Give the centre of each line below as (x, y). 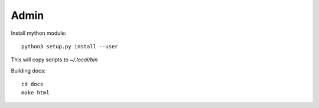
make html (35, 92)
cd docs (32, 84)
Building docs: (28, 70)
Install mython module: (39, 33)
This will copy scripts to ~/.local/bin (54, 60)
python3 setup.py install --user (70, 46)
